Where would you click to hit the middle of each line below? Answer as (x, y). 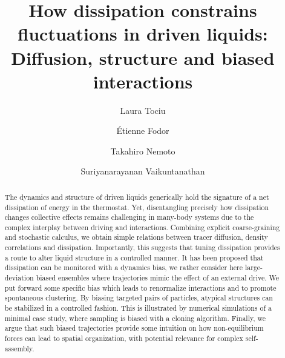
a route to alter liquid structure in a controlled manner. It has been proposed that (134, 257)
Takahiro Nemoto (143, 151)
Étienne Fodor (143, 131)
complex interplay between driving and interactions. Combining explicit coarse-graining (142, 227)
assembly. (19, 348)
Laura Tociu (143, 110)
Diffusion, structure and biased (143, 57)
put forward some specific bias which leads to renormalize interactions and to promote (140, 287)
